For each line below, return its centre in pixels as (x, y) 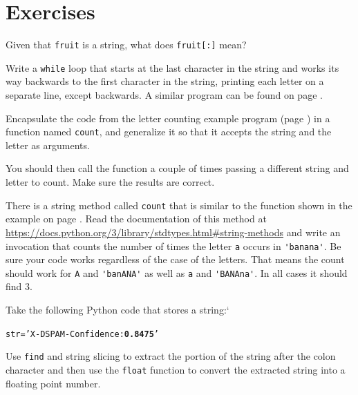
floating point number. (53, 383)
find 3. (19, 286)
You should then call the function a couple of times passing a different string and (177, 168)
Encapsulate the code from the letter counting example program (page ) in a (168, 118)
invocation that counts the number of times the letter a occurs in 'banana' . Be (173, 245)
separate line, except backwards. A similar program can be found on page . (164, 95)
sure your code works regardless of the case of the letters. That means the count (175, 259)
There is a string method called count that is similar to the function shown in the (179, 205)
